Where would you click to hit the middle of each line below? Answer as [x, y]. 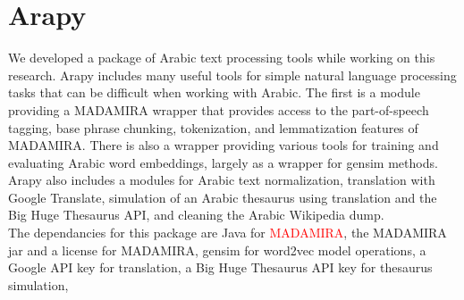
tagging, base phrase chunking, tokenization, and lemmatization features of [213, 127]
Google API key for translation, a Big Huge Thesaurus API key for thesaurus [220, 267]
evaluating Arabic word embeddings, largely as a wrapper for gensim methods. [223, 162]
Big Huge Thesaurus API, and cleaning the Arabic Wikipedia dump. [196, 215]
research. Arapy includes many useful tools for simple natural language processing [232, 75]
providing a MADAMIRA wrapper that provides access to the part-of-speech [219, 109]
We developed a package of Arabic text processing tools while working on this [222, 58]
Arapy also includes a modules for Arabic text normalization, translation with [222, 180]
